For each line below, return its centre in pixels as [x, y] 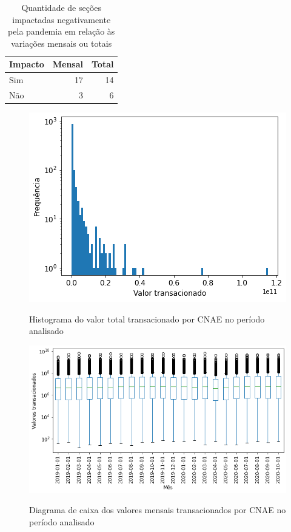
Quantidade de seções [62, 7]
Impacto [27, 64]
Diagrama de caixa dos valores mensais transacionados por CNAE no [158, 510]
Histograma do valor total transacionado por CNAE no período [147, 319]
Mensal [68, 64]
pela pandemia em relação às [62, 31]
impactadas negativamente [62, 19]
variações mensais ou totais [62, 43]
